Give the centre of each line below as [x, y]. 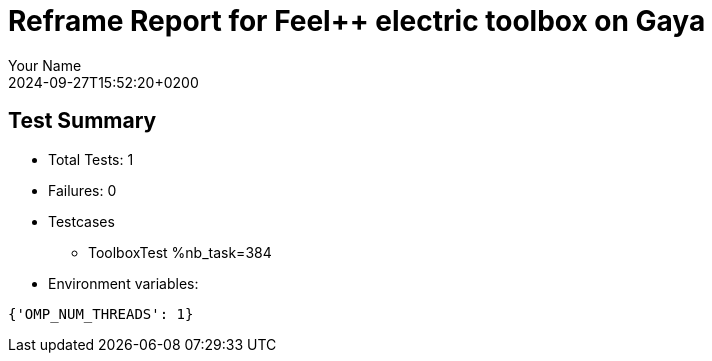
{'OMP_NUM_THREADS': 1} [101, 313]
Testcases [81, 221]
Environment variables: [123, 283]
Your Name [45, 65]
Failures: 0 [82, 190]
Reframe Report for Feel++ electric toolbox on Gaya [357, 21]
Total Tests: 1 [91, 159]
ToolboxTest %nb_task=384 [180, 252]
